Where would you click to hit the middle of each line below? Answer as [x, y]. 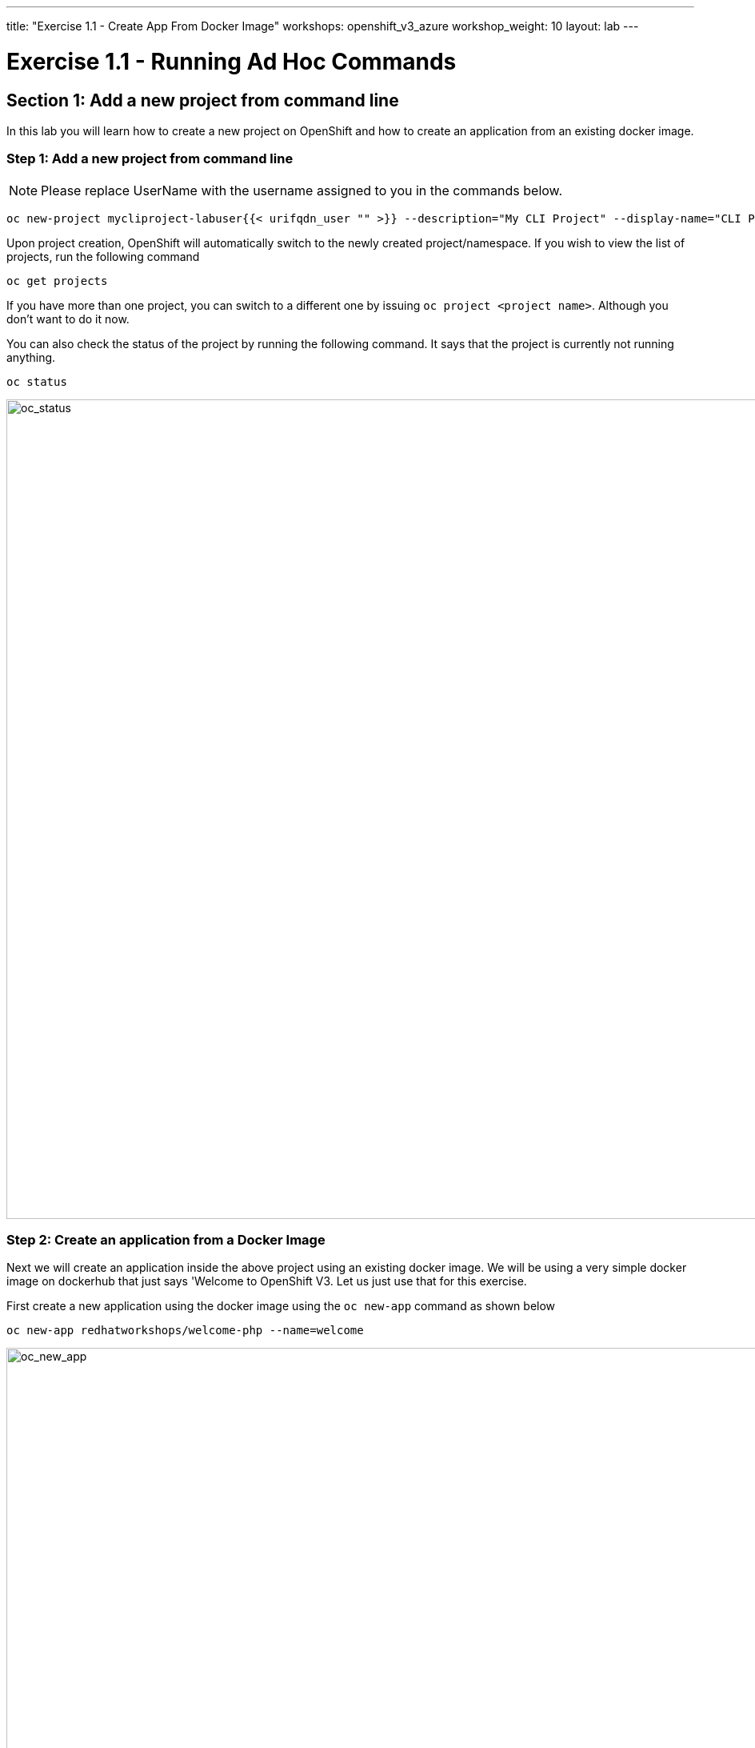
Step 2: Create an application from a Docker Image [166, 1240]
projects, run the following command [103, 256]
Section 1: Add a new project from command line [203, 100]
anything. [31, 357]
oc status [37, 381]
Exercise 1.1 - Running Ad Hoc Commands [232, 61]
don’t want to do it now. [68, 319]
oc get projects [57, 281]
